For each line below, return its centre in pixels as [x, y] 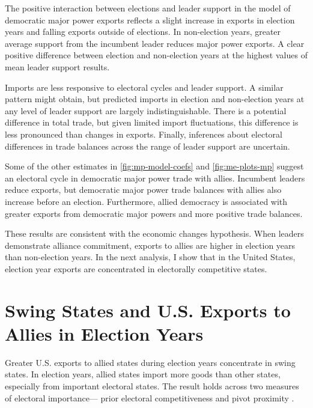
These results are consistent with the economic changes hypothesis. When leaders [154, 233]
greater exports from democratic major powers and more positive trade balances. [154, 213]
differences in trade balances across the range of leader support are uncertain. [147, 146]
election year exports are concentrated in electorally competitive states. [136, 268]
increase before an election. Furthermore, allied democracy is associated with [146, 201]
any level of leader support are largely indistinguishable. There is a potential [146, 110]
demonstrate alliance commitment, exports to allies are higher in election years [150, 245]
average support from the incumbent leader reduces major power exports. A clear [155, 43]
